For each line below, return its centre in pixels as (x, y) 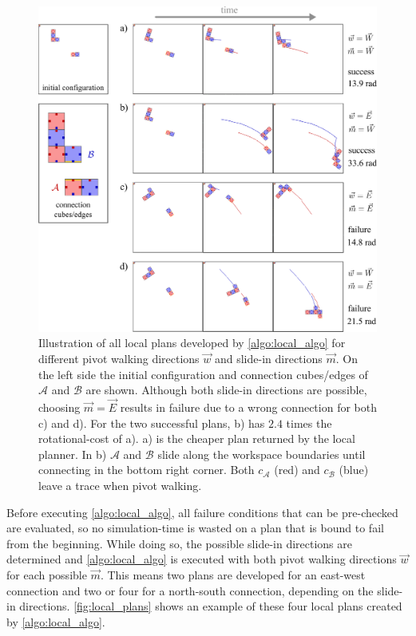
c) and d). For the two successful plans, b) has (152, 423)
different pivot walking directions (119, 359)
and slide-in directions (268, 359)
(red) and (297, 470)
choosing (59, 407)
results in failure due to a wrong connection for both (248, 407)
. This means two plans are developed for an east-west (233, 574)
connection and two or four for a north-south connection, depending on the (190, 590)
